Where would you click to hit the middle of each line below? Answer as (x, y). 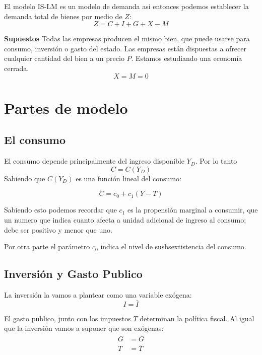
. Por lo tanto (216, 161)
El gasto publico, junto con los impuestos (68, 318)
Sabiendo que (25, 178)
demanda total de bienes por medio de (63, 16)
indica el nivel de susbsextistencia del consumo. (173, 246)
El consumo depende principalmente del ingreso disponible (94, 161)
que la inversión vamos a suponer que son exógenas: (84, 328)
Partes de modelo (66, 108)
